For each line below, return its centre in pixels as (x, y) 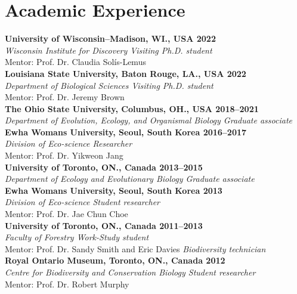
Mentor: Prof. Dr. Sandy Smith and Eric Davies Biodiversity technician (135, 248)
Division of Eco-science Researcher (69, 143)
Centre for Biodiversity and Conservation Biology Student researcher (130, 272)
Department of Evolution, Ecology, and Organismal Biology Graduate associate (148, 120)
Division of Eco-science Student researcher (82, 202)
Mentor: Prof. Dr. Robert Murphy (67, 284)
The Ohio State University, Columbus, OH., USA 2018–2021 (132, 108)
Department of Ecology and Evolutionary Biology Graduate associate (130, 179)
